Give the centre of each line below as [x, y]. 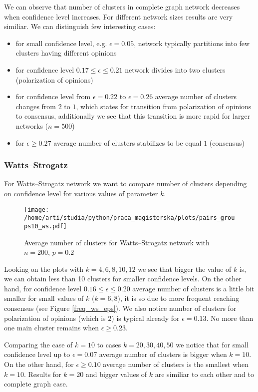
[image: [37, 210]
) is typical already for [145, 318]
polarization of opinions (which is [55, 318]
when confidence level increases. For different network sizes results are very [119, 16]
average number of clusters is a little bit [193, 288]
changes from [36, 106]
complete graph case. [36, 384]
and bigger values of [116, 374]
